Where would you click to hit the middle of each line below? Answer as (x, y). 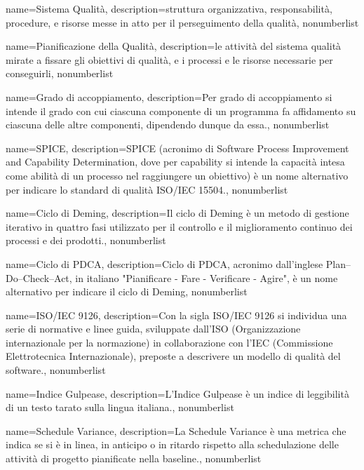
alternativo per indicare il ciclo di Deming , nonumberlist (127, 291)
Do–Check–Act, (39, 277)
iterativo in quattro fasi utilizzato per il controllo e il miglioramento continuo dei (179, 226)
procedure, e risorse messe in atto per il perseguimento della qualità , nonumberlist (182, 22)
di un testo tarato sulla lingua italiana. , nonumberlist (120, 407)
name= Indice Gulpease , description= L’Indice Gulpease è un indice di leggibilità (177, 393)
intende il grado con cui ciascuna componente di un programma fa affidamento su (181, 110)
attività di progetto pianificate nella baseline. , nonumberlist (134, 458)
